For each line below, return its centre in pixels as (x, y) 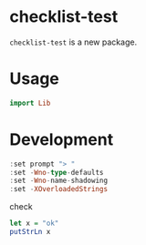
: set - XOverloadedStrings (58, 189)
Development (62, 139)
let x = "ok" (34, 224)
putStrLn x (30, 232)
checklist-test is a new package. (73, 42)
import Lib (30, 103)
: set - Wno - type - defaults (57, 172)
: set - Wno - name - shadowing (58, 181)
